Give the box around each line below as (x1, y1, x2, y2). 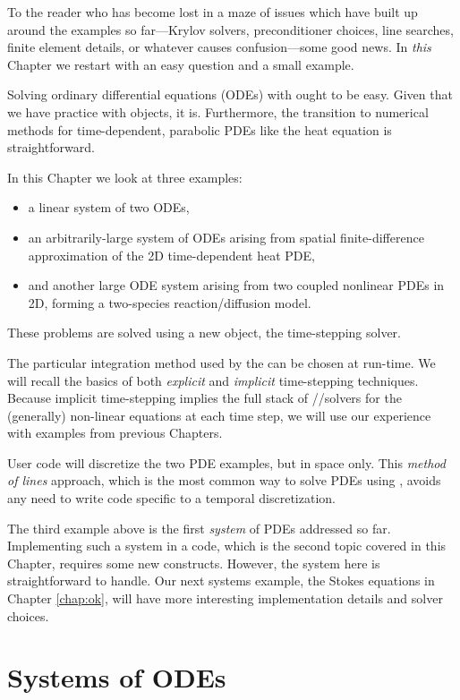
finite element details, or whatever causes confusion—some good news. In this (7, 38, 431, 56)
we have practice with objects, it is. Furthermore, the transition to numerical (7, 102, 429, 121)
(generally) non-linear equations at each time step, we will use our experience (7, 405, 431, 424)
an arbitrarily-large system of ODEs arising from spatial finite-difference (28, 227, 424, 246)
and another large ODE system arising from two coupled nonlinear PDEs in (28, 276, 445, 295)
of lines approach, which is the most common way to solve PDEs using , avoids (7, 471, 441, 490)
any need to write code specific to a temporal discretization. (7, 489, 336, 508)
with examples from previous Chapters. (7, 423, 223, 442)
